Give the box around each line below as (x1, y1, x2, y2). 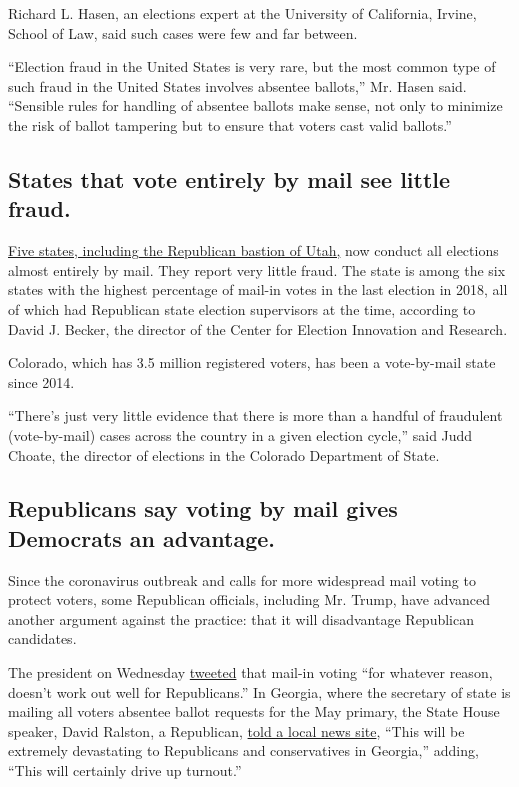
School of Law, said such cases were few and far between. (8, 22, 358, 43)
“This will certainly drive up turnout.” (8, 760, 242, 781)
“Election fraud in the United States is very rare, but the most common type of (8, 56, 496, 77)
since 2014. (8, 371, 75, 392)
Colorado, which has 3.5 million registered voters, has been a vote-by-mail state (8, 352, 496, 373)
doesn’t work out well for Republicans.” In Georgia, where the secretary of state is (8, 681, 511, 702)
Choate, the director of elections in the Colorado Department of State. (8, 444, 440, 465)
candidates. (8, 628, 77, 649)
